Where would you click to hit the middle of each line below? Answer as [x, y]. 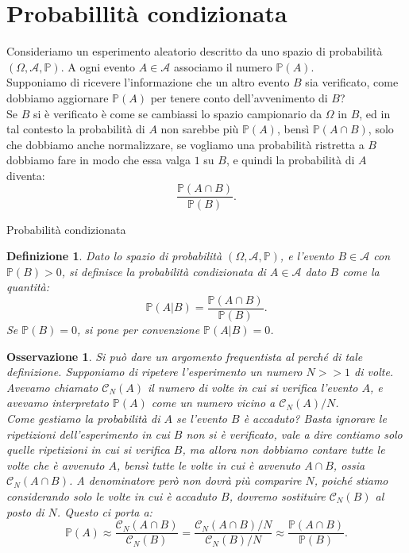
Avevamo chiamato [52, 387]
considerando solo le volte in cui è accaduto [112, 495]
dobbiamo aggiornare [58, 97]
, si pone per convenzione [139, 329]
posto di [25, 511]
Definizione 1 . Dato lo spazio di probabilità [114, 256]
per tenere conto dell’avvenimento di [239, 97]
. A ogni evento [98, 66]
